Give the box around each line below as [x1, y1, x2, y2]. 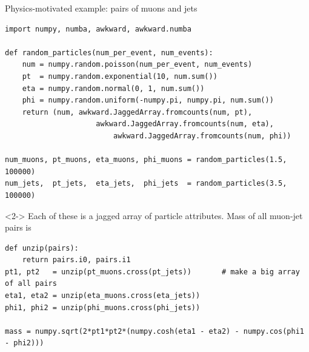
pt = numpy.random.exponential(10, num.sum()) [22, 72, 218, 81]
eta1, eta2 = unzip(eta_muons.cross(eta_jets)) [5, 291, 201, 300]
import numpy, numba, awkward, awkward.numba [5, 24, 191, 33]
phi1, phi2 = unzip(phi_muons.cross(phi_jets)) [5, 303, 201, 312]
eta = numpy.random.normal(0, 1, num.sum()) [22, 84, 205, 93]
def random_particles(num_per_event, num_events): [5, 48, 213, 57]
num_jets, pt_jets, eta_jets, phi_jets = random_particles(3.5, [5, 179, 287, 188]
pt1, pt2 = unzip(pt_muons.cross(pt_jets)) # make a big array [5, 267, 300, 276]
